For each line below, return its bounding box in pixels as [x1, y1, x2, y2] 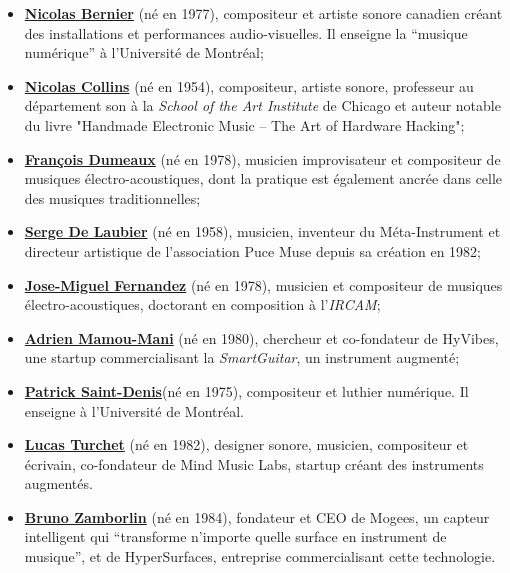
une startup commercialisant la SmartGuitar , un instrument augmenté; [24, 347, 460, 368]
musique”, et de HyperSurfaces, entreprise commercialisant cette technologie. [24, 546, 496, 567]
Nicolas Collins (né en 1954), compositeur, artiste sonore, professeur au [24, 75, 474, 96]
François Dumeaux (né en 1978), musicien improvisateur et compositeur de [24, 148, 501, 169]
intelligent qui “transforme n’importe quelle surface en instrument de [24, 526, 447, 547]
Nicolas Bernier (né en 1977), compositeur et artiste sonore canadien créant [24, 3, 503, 23]
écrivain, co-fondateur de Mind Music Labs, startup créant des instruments [24, 453, 484, 474]
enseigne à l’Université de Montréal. [24, 400, 244, 421]
